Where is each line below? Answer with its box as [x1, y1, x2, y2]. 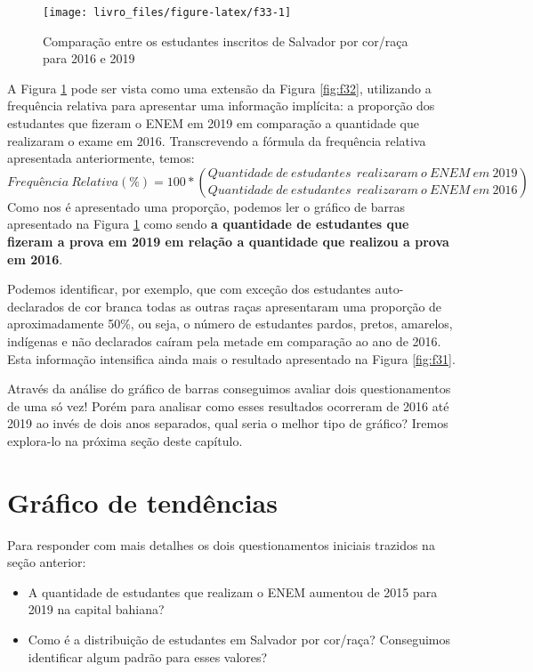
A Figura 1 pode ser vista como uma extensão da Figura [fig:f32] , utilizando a [7, 78, 432, 97]
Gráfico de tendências [7, 483, 278, 520]
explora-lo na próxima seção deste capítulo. [7, 431, 243, 449]
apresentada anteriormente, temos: [7, 149, 195, 167]
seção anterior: [7, 553, 86, 571]
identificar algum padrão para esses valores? [28, 647, 268, 666]
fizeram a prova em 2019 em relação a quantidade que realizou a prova [7, 232, 449, 250]
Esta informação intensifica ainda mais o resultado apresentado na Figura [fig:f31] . [7, 349, 456, 368]
